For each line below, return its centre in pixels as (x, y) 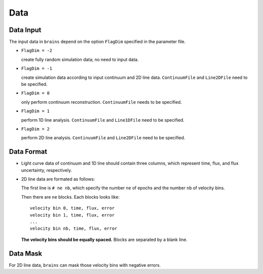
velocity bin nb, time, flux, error (74, 228)
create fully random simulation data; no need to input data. (80, 59)
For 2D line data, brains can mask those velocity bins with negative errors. (85, 265)
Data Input (25, 30)
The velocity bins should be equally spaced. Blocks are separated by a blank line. (104, 239)
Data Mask (26, 253)
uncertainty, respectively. (47, 170)
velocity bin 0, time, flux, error (72, 208)
